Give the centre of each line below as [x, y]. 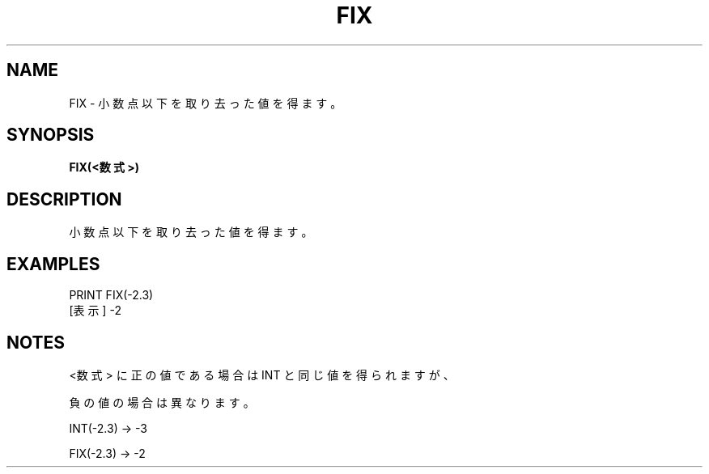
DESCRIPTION [64, 199]
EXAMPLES [53, 264]
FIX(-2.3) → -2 [107, 453]
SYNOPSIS [51, 135]
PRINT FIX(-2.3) [111, 295]
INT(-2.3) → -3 [108, 428]
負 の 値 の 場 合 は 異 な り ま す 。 [162, 402]
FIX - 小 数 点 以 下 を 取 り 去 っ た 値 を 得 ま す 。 [206, 103]
